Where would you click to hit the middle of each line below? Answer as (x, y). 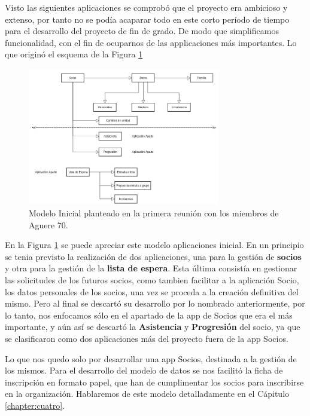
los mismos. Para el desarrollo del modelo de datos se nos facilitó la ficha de (144, 370)
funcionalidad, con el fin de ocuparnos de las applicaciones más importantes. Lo (151, 42)
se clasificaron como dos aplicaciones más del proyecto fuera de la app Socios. (147, 338)
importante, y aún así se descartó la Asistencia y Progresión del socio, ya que (153, 327)
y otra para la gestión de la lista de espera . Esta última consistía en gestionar (151, 268)
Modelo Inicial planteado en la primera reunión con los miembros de (154, 212)
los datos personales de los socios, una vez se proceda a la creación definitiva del (152, 291)
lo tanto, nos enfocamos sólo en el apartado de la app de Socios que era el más (149, 315)
